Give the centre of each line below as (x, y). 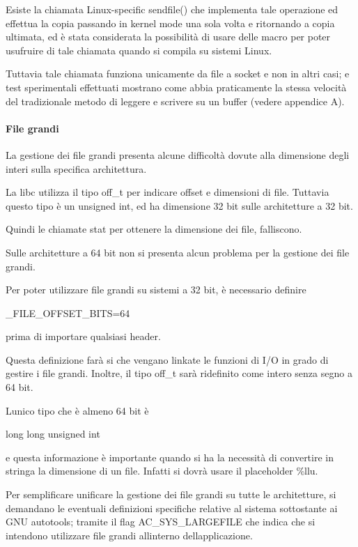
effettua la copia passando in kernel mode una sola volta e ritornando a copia (170, 23)
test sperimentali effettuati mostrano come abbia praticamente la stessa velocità (176, 87)
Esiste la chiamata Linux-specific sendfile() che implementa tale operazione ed (172, 9)
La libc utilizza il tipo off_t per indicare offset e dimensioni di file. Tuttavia (168, 192)
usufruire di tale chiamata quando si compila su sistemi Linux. (139, 50)
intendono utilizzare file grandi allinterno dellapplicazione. (129, 535)
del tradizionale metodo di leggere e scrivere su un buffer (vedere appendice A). (175, 101)
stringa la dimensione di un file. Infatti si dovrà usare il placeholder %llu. (162, 471)
